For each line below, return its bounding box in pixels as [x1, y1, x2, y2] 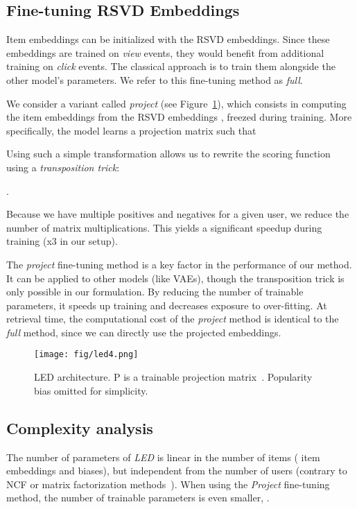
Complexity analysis [6, 417, 153, 438]
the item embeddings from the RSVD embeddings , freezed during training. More [6, 110, 352, 124]
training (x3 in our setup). [6, 234, 118, 248]
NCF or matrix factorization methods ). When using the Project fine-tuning [6, 476, 330, 491]
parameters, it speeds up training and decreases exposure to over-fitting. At [6, 297, 327, 312]
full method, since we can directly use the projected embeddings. [6, 325, 281, 339]
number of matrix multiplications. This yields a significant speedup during [6, 220, 322, 234]
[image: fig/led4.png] [34, 350, 139, 360]
